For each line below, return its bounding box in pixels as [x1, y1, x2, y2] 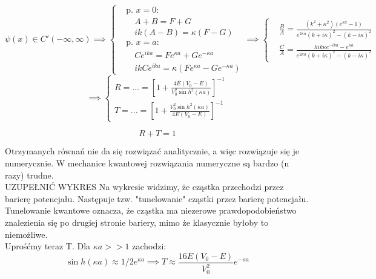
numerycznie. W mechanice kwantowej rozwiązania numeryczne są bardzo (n [5, 156, 289, 169]
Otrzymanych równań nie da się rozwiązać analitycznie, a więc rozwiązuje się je [5, 145, 299, 157]
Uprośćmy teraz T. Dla [5, 240, 91, 252]
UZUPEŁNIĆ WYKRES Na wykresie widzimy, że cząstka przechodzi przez [5, 180, 284, 193]
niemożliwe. [5, 228, 48, 240]
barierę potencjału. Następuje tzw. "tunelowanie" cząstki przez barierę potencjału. [5, 192, 309, 205]
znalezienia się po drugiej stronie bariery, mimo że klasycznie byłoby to [5, 215, 269, 228]
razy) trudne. [5, 168, 54, 181]
